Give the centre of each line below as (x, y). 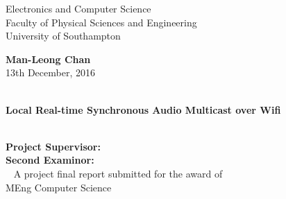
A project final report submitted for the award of (118, 173)
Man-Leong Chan (48, 59)
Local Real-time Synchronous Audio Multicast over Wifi (143, 109)
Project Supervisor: (53, 146)
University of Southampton (63, 36)
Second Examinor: (50, 160)
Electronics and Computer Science (78, 8)
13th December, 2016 (50, 72)
